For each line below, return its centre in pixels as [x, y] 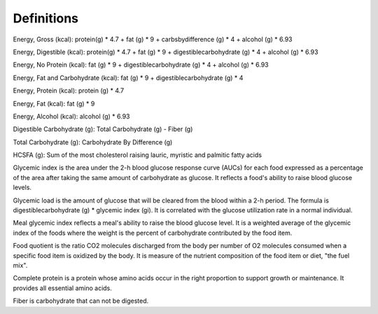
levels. [22, 187]
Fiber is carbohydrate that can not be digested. [81, 301]
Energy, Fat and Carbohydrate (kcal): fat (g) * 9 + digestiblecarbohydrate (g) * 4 [128, 78]
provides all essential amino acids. [62, 288]
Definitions [46, 18]
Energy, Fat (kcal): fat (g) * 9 [54, 103]
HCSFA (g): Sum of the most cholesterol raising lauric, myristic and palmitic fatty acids [138, 155]
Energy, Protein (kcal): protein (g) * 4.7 [69, 90]
